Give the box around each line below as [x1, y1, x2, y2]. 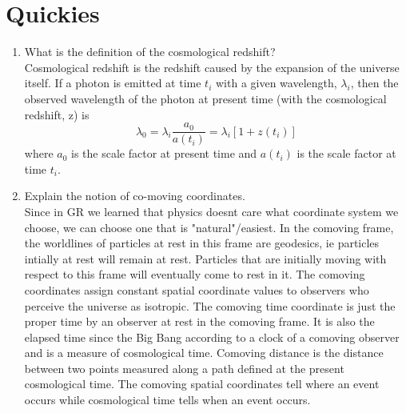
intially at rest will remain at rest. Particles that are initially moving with [24, 250, 387, 267]
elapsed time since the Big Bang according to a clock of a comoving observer [24, 328, 400, 345]
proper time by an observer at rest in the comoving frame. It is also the [24, 313, 375, 330]
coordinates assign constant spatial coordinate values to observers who [24, 281, 369, 298]
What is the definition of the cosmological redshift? [24, 43, 276, 60]
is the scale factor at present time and [71, 145, 257, 162]
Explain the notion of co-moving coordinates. [24, 187, 245, 204]
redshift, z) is [24, 106, 90, 122]
